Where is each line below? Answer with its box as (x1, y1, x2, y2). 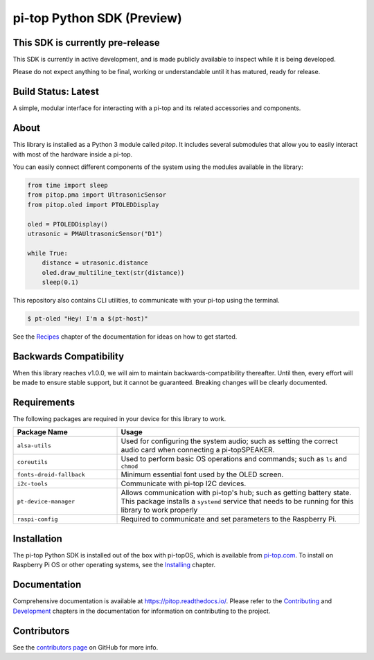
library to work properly (121, 506, 198, 515)
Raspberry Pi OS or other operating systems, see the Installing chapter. (12, 561, 216, 569)
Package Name (17, 427, 69, 437)
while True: (27, 249, 69, 257)
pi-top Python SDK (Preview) (12, 10, 183, 26)
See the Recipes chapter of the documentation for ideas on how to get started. (12, 332, 238, 341)
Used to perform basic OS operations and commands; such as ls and (121, 454, 348, 464)
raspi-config (17, 515, 58, 523)
